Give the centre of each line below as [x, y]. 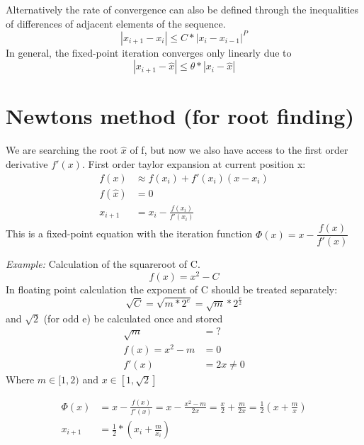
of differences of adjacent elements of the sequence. [116, 23]
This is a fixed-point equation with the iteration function [129, 233]
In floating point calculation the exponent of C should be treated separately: [172, 289]
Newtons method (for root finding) [180, 116]
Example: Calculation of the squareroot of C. [103, 264]
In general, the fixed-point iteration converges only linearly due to [149, 52]
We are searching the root [62, 150]
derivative [27, 164]
